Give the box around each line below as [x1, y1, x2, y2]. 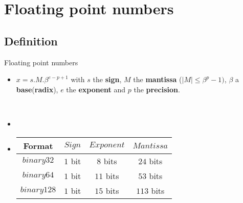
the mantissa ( [133, 74, 182, 85]
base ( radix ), [16, 84, 58, 94]
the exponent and [66, 84, 126, 94]
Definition [4, 33, 58, 48]
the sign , [93, 74, 122, 85]
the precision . [134, 84, 180, 94]
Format [23, 139, 53, 151]
